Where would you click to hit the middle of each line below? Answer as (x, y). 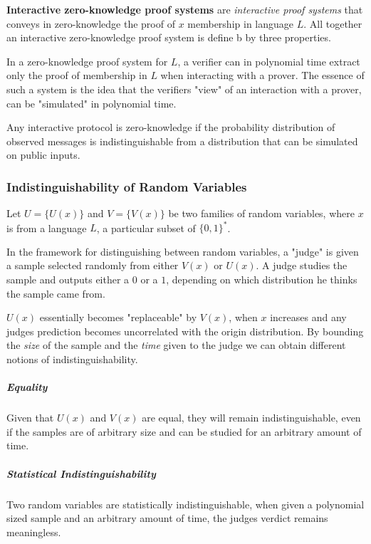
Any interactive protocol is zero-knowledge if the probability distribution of (171, 127)
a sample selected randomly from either (93, 265)
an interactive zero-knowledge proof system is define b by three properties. (169, 37)
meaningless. (34, 532)
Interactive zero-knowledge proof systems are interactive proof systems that (185, 9)
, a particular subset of (146, 227)
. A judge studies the (302, 265)
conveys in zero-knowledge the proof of (91, 23)
